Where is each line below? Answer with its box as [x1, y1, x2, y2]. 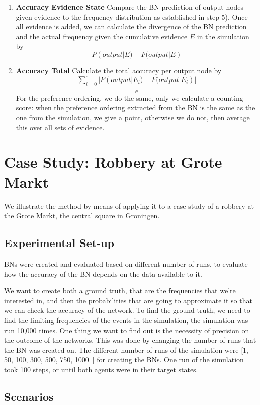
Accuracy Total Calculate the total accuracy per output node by [16, 65, 222, 75]
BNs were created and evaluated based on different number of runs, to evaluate [4, 258, 248, 269]
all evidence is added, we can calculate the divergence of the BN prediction [16, 21, 247, 32]
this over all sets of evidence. [16, 122, 105, 132]
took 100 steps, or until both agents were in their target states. [4, 364, 198, 374]
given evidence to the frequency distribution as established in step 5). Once [16, 11, 248, 22]
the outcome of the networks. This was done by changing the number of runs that [4, 335, 256, 345]
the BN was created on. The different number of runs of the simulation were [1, [4, 344, 248, 355]
